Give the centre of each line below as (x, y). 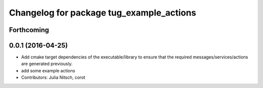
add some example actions (48, 70)
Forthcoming (29, 30)
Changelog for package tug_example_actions (103, 13)
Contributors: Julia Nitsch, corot (53, 77)
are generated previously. (47, 64)
